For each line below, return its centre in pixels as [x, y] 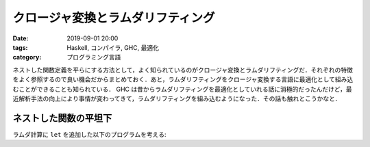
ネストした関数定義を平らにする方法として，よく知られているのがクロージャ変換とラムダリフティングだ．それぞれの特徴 [183, 70]
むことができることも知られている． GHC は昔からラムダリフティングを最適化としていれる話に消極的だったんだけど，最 [182, 89]
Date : [21, 38]
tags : [20, 47]
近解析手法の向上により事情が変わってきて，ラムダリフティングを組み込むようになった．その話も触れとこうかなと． [177, 98]
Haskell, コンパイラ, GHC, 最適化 [113, 47]
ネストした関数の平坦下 [62, 118]
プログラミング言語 [94, 57]
